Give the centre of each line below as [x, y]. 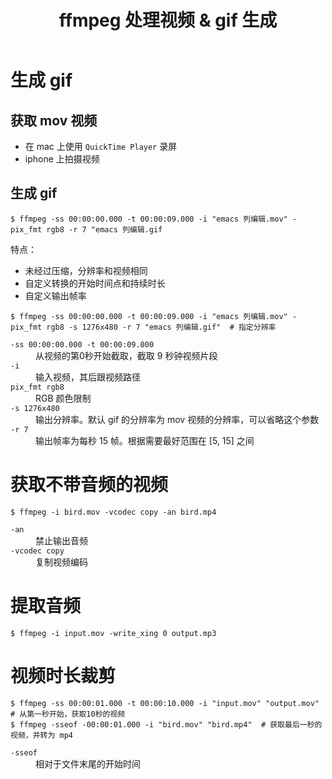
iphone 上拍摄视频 [62, 159]
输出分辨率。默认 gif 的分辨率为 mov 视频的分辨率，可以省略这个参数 [177, 419]
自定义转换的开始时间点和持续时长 [95, 283]
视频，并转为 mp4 [41, 735]
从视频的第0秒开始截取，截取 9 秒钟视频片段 [126, 355]
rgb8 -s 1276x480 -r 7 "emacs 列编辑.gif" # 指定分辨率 [161, 327]
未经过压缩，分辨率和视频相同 [86, 270]
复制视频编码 [61, 562]
